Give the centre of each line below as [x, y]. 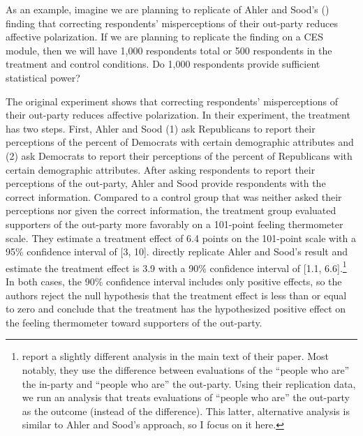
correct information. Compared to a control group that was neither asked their [174, 196]
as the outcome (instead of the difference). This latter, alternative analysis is [186, 411]
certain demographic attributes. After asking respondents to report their [161, 169]
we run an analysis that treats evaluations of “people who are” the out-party [186, 397]
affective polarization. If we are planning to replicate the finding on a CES [164, 37]
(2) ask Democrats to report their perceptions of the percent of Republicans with [179, 155]
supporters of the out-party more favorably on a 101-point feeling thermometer [175, 224]
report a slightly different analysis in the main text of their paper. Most [175, 356]
